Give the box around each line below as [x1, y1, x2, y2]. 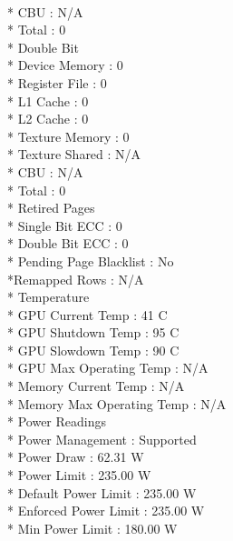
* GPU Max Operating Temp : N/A [7, 358, 209, 377]
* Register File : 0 [7, 73, 107, 92]
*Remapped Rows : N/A [7, 269, 144, 288]
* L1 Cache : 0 [7, 91, 89, 110]
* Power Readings [7, 412, 106, 431]
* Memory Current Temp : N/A [7, 376, 185, 396]
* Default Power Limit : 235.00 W [7, 483, 197, 502]
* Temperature [7, 287, 90, 306]
